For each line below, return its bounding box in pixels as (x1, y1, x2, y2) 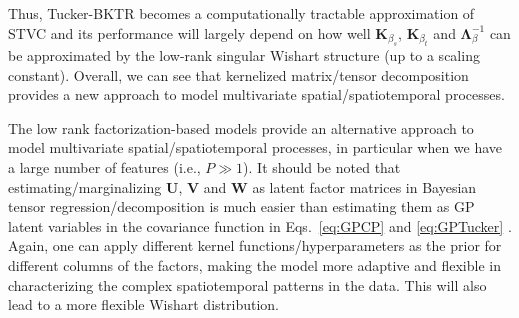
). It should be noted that (243, 156, 401, 177)
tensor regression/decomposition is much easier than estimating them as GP (8, 196, 475, 217)
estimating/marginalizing (8, 176, 162, 197)
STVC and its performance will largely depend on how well (8, 22, 371, 43)
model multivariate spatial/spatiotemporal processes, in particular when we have (8, 137, 503, 158)
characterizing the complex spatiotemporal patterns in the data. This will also (8, 274, 487, 295)
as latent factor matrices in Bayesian (252, 176, 477, 197)
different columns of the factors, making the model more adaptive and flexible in (8, 254, 501, 275)
